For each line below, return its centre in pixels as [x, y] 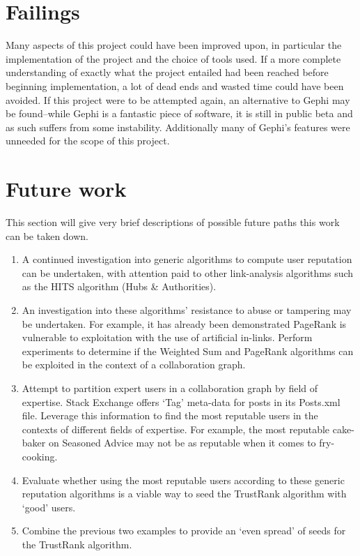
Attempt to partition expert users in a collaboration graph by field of [170, 388]
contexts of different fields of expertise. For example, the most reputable [176, 429]
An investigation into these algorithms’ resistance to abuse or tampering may [187, 309]
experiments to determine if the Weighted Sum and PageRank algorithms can [188, 351]
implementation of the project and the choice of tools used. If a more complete [173, 58]
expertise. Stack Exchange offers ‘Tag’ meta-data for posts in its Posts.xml [181, 401]
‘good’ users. [49, 507]
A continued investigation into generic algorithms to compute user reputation [187, 259]
